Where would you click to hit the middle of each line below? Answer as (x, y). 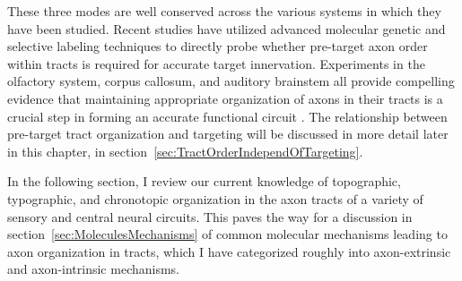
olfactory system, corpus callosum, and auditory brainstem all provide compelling (231, 81)
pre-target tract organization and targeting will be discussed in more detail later (228, 134)
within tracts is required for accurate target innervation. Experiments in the (216, 63)
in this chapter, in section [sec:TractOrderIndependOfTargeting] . (185, 151)
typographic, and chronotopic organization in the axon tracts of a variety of (215, 198)
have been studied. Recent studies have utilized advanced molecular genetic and (227, 28)
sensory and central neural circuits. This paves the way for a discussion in (210, 216)
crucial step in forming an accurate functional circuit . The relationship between (227, 116)
